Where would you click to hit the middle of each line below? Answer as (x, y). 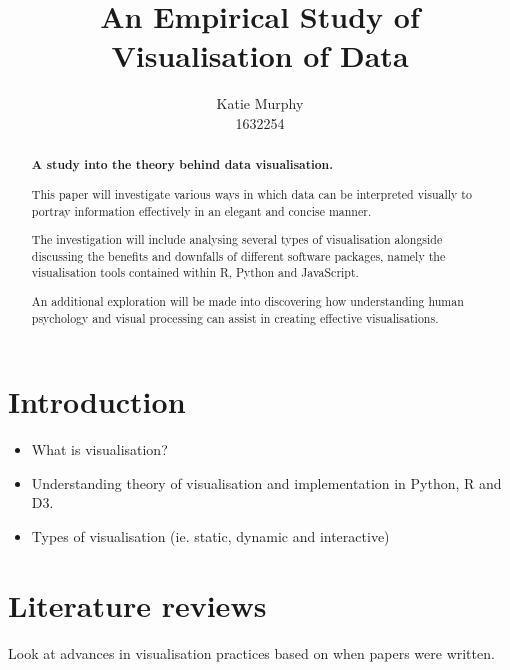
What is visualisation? (99, 449)
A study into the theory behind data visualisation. (182, 165)
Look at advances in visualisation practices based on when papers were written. (251, 652)
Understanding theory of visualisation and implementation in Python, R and (266, 482)
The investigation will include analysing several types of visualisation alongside (237, 239)
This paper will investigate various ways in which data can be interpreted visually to (251, 193)
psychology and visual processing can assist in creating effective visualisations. (235, 317)
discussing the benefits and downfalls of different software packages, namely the (238, 255)
